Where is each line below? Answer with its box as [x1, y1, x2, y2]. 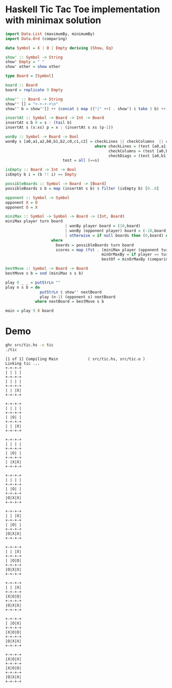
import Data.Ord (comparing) [5, 36, 68, 41]
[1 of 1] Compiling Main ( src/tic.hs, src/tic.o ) [5, 356, 145, 361]
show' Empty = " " [5, 59, 45, 64]
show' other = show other [5, 64, 60, 70]
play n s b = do [5, 285, 40, 290]
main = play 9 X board [5, 308, 54, 313]
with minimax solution [5, 14, 101, 26]
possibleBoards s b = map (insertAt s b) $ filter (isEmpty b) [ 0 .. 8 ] [5, 186, 159, 191]
